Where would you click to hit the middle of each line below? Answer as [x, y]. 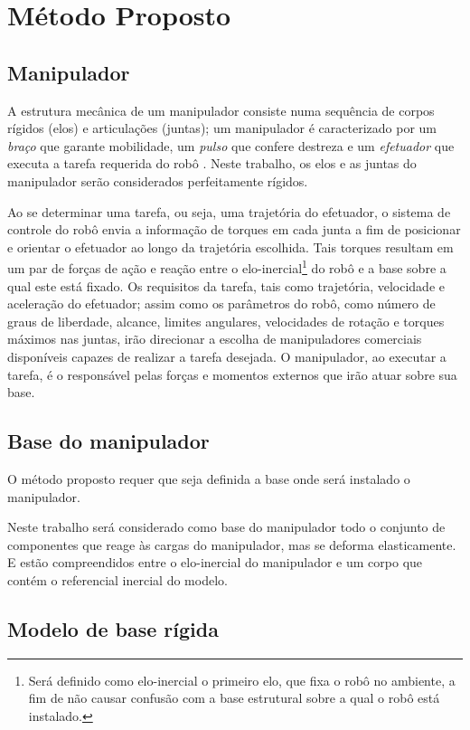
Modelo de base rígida [113, 628]
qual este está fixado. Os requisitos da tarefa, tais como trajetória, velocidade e [226, 285]
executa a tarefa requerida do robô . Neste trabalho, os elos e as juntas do [212, 163]
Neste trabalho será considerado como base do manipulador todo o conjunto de [226, 527]
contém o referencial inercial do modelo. [117, 579]
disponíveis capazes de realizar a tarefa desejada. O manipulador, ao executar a [227, 356]
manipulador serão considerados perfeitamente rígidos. [158, 180]
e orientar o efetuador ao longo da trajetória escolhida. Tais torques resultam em [230, 246]
